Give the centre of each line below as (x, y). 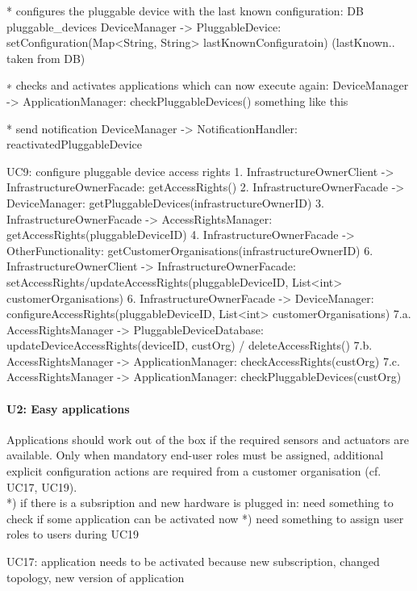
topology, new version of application (96, 577)
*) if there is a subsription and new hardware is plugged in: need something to (200, 503)
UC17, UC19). (42, 486)
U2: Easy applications (68, 408)
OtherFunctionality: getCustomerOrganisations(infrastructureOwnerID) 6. (190, 250)
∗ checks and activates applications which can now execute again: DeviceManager (208, 85)
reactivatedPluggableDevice (75, 144)
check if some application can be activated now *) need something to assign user (205, 518)
